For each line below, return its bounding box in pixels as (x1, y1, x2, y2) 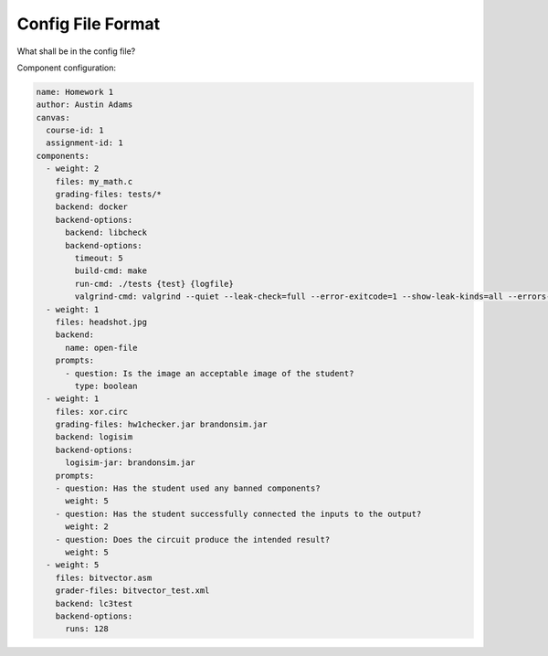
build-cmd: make (74, 266, 148, 276)
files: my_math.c (55, 176, 133, 186)
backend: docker (55, 202, 128, 212)
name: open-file (65, 343, 138, 353)
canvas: (36, 112, 70, 122)
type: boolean (74, 380, 138, 391)
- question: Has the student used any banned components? (55, 483, 321, 493)
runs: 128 (65, 624, 110, 634)
